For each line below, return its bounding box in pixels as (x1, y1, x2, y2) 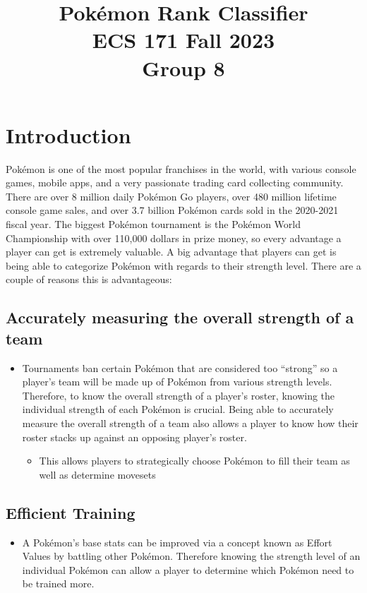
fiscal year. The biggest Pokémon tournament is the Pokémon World (6, 217, 301, 232)
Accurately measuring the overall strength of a (6, 306, 354, 328)
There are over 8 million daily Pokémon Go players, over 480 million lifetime (6, 188, 337, 203)
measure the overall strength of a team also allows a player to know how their (22, 416, 359, 430)
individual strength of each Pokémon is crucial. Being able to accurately (22, 402, 334, 417)
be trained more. (22, 576, 95, 591)
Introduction (6, 120, 131, 149)
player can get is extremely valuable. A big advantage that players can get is (6, 244, 337, 259)
